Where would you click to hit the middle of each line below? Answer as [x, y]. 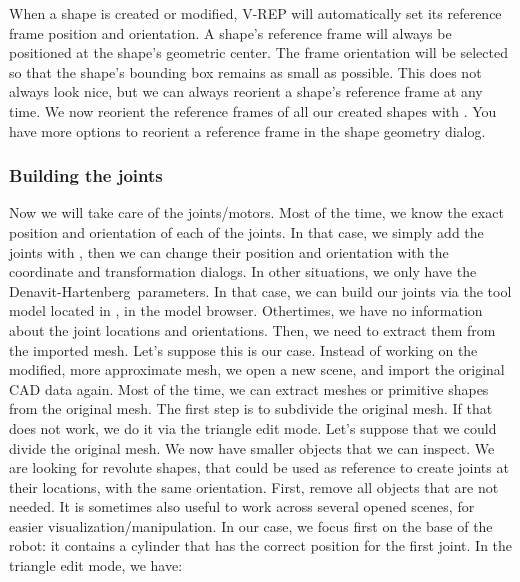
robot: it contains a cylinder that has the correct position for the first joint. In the [261, 545]
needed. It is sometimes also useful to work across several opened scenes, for [242, 506]
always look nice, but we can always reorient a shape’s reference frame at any [246, 91]
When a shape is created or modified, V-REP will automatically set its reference [255, 13]
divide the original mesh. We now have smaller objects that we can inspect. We [252, 447]
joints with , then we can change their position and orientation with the [229, 251]
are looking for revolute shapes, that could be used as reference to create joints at [259, 467]
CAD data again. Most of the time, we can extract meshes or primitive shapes [249, 388]
